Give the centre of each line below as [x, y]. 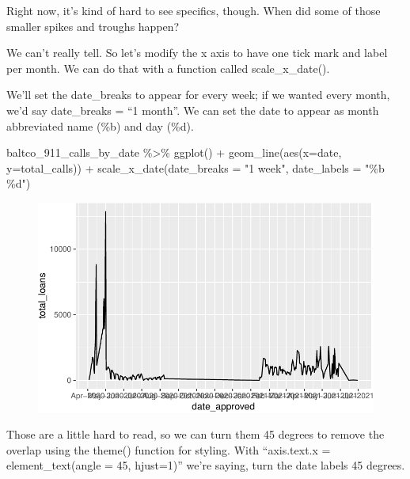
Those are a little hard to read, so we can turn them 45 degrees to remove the [196, 434]
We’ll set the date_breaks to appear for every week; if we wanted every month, [198, 95]
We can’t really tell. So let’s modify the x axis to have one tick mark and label [197, 53]
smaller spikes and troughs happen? [93, 26]
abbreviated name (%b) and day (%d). [100, 125]
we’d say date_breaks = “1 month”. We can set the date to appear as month [193, 110]
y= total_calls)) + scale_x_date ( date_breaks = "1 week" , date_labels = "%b [196, 167]
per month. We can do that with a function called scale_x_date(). [168, 68]
